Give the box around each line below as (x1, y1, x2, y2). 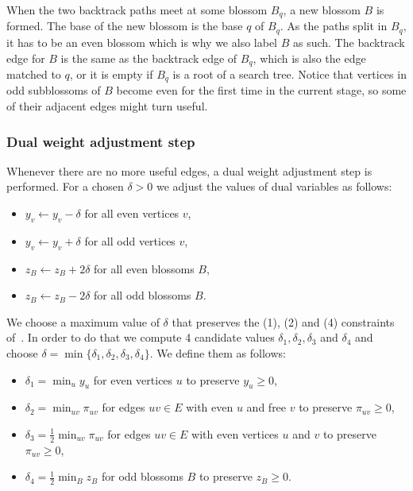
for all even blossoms (94, 260, 195, 276)
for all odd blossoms (94, 287, 191, 303)
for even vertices (93, 371, 173, 388)
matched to (6, 65, 61, 82)
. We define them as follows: (149, 344, 286, 361)
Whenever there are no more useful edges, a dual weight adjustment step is (6, 162, 372, 179)
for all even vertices (84, 205, 179, 221)
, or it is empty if (69, 65, 153, 82)
